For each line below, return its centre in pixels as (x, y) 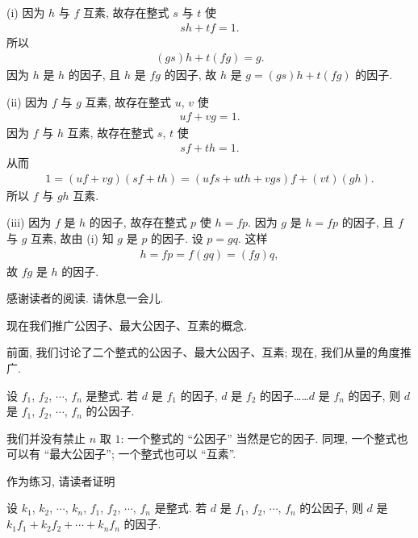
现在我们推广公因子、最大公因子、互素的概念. (127, 325)
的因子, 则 (374, 395)
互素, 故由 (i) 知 (72, 238)
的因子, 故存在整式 (138, 222)
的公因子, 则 (331, 508)
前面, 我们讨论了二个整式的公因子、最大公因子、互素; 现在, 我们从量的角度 (203, 352)
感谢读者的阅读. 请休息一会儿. (85, 298)
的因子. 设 (177, 238)
